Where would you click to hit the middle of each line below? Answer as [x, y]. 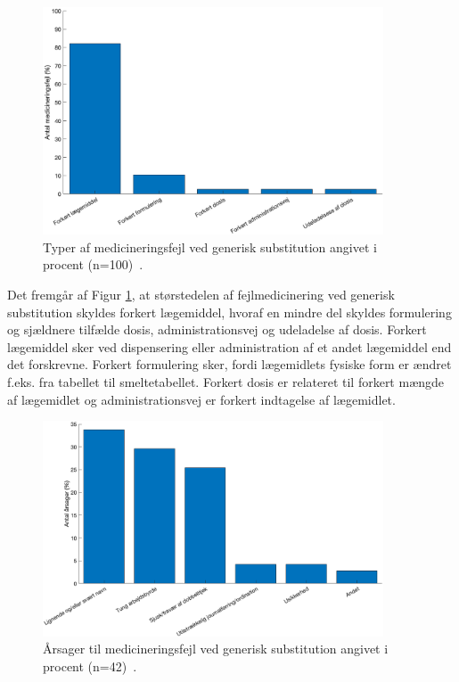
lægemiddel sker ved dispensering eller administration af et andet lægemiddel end [229, 346]
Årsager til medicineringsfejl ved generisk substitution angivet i [216, 649]
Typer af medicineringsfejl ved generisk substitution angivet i [210, 247]
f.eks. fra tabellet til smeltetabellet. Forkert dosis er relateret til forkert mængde [226, 382]
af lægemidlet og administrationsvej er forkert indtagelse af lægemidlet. [201, 399]
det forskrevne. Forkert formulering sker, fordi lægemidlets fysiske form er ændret [229, 364]
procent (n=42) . [90, 666]
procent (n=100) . [93, 264]
